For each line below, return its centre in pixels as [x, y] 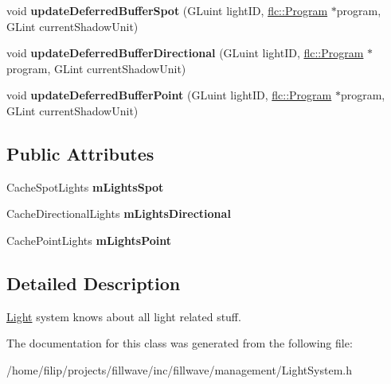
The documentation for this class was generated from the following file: [180, 343]
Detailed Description [94, 283]
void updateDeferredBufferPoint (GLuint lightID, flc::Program [169, 95]
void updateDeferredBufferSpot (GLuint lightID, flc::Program [167, 10]
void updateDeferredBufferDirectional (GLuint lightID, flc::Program [185, 53]
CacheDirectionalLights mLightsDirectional [119, 213]
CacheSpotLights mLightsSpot [85, 186]
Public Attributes [80, 153]
